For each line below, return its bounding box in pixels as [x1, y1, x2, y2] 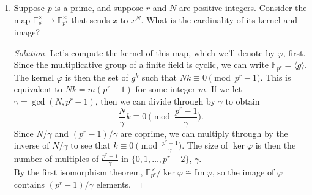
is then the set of [65, 70, 128, 83]
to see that [70, 139, 111, 152]
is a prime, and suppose [54, 1, 143, 13]
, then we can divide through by [95, 94, 215, 107]
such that [141, 70, 177, 83]
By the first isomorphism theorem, [13, 165, 143, 178]
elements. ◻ [96, 178, 143, 191]
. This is [260, 70, 291, 83]
